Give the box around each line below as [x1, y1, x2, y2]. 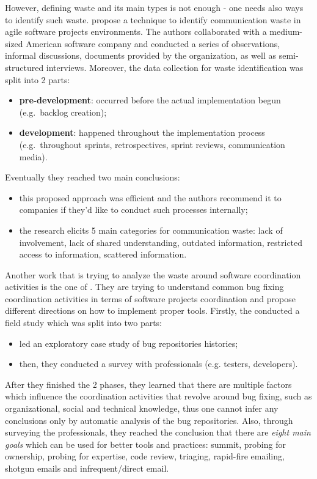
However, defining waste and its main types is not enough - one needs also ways [5, 1, 304, 13]
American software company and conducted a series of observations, [26, 37, 280, 50]
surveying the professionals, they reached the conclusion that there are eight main [5, 426, 311, 439]
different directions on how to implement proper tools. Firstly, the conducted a [5, 304, 300, 317]
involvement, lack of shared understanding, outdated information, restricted [19, 236, 303, 248]
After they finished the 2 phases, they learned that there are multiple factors [5, 377, 292, 390]
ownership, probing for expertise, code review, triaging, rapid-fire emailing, [5, 450, 285, 462]
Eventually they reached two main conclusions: [5, 171, 180, 184]
